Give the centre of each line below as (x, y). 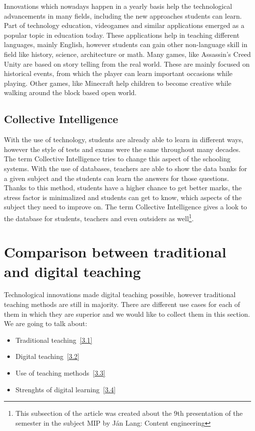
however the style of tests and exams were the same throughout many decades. (122, 149)
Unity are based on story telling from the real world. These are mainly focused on (127, 63)
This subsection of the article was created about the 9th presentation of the (129, 413)
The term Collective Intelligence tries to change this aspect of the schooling (117, 159)
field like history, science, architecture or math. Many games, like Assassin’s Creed (127, 54)
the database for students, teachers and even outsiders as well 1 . (99, 217)
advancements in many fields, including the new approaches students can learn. (123, 15)
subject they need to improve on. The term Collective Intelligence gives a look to (126, 207)
